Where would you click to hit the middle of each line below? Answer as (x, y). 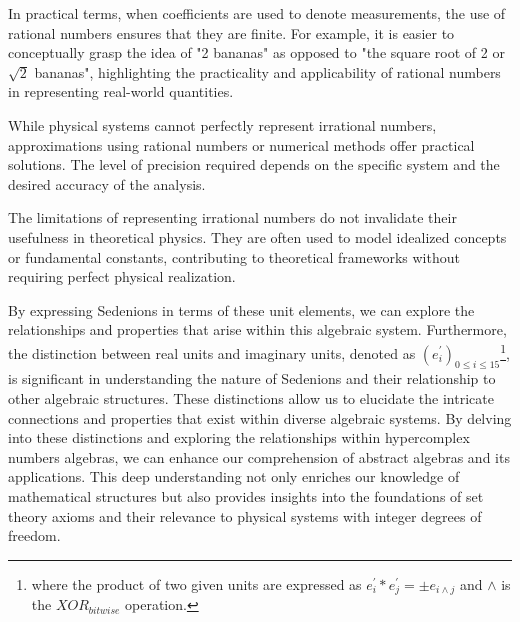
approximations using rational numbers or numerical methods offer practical (241, 144)
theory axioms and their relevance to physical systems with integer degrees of (245, 515)
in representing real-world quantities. (121, 91)
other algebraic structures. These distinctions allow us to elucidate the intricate (251, 397)
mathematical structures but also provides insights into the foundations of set (246, 495)
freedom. (34, 535)
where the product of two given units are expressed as (196, 583)
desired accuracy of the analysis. (107, 183)
